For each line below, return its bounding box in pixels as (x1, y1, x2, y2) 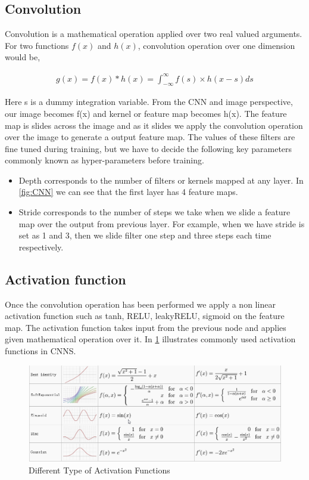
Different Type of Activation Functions (29, 463, 170, 476)
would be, (5, 51, 40, 63)
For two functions (5, 39, 69, 51)
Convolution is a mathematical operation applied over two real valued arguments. (5, 27, 302, 40)
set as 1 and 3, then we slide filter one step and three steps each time (18, 229, 271, 241)
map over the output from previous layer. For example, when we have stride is (18, 217, 305, 230)
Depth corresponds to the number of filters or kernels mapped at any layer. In (18, 174, 304, 186)
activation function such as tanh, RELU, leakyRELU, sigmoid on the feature (5, 309, 285, 322)
